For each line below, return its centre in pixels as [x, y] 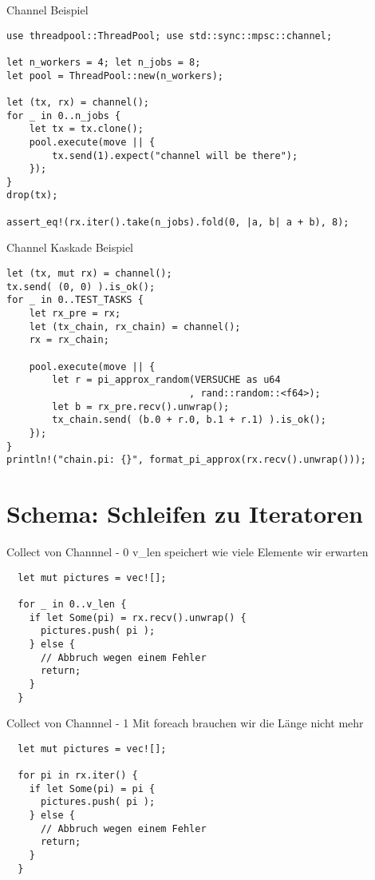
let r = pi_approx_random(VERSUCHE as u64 [166, 380]
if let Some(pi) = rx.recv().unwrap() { [138, 617]
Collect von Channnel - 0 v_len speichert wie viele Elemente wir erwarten [187, 551]
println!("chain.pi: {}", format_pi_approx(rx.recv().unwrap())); [187, 460]
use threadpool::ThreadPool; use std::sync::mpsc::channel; [170, 36]
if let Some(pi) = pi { [92, 788]
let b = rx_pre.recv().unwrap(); [141, 406]
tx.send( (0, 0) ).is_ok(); [81, 287]
